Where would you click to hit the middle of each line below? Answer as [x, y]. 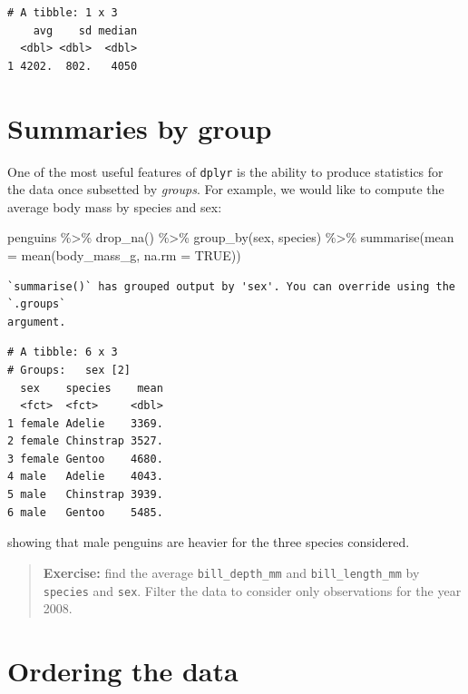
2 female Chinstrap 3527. [85, 441]
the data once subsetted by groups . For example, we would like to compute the [226, 189]
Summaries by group [140, 127]
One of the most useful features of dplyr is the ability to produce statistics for [225, 171]
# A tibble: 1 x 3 [63, 13]
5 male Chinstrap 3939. [85, 495]
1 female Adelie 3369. [85, 423]
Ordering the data [123, 670]
